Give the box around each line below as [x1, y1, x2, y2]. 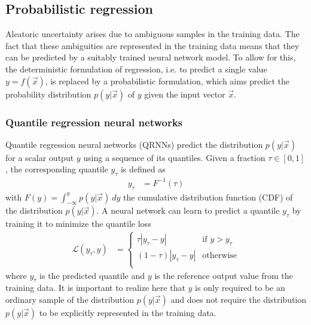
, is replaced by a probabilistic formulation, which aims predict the [45, 74, 290, 87]
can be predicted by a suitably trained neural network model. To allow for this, [5, 51, 296, 63]
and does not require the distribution [170, 293, 307, 305]
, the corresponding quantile [5, 163, 108, 175]
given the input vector [144, 87, 225, 100]
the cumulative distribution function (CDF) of [123, 190, 293, 203]
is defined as [120, 163, 166, 175]
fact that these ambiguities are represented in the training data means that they [5, 39, 300, 51]
